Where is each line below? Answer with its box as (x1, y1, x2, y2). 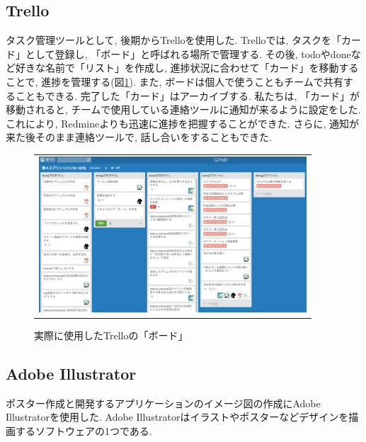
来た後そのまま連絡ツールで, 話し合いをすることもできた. (6, 130, 272, 144)
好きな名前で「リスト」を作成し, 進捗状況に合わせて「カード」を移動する (15, 60, 359, 75)
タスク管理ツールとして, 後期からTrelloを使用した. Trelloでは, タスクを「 (6, 33, 342, 47)
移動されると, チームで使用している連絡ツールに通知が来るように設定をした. (6, 102, 361, 117)
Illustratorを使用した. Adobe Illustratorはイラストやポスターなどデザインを (6, 409, 349, 424)
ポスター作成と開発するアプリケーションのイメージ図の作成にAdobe (6, 395, 321, 410)
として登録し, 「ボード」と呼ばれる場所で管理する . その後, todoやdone (25, 46, 351, 61)
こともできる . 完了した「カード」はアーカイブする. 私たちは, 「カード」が (15, 88, 360, 103)
